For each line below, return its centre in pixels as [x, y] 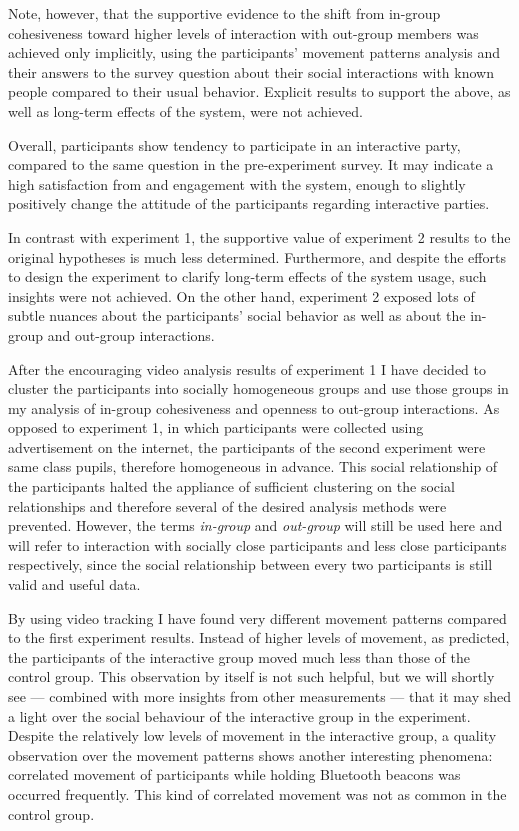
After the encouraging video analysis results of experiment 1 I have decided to [247, 368]
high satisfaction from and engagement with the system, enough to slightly [237, 183]
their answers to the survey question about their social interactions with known [251, 71]
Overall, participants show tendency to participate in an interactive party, [234, 144]
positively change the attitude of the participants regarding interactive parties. [249, 203]
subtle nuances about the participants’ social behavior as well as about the [237, 315]
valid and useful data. [74, 584]
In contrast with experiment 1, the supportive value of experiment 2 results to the [259, 236]
